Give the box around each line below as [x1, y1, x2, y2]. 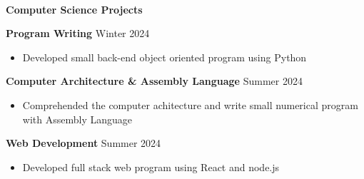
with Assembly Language [22, 111, 132, 126]
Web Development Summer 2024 [6, 135, 161, 150]
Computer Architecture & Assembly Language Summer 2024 [6, 73, 303, 88]
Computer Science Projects [6, 1, 143, 16]
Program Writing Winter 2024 [6, 26, 150, 41]
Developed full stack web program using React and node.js [22, 159, 280, 174]
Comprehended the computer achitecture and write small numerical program [22, 97, 358, 112]
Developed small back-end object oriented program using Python [22, 49, 307, 64]
